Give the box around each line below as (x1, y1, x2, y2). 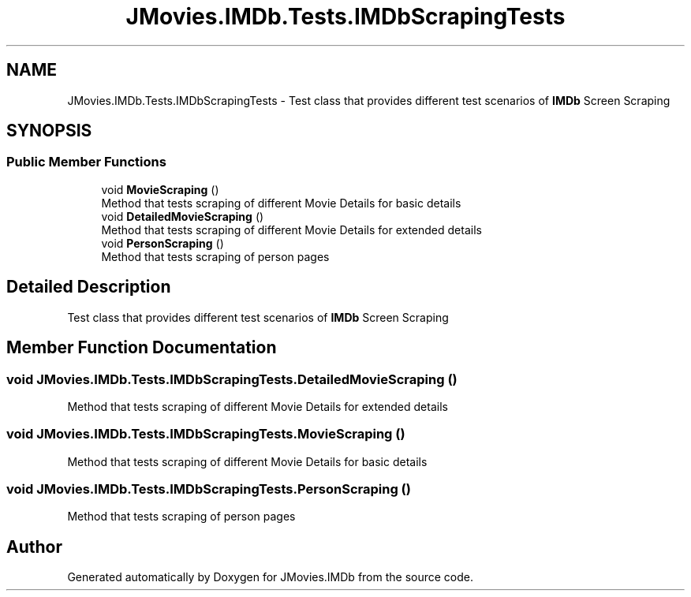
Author (6, 536, 62, 557)
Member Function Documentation (6, 338, 277, 358)
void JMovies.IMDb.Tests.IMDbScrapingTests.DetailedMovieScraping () (6, 371, 458, 387)
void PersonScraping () (101, 236, 224, 250)
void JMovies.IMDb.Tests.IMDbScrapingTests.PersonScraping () (6, 481, 411, 497)
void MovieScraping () (101, 182, 219, 196)
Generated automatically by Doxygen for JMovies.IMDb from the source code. (67, 570, 474, 584)
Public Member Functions (6, 154, 166, 170)
